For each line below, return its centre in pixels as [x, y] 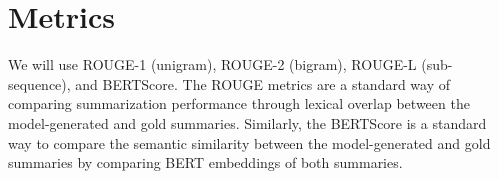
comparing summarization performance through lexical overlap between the [239, 103]
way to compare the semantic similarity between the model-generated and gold [249, 142]
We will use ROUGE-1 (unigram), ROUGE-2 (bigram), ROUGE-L [212, 64]
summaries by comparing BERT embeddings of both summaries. [205, 162]
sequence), [39, 83]
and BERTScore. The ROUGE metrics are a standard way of [263, 83]
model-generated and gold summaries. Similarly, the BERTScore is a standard [247, 122]
